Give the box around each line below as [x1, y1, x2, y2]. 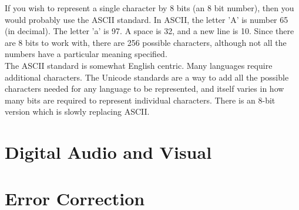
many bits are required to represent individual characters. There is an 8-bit [5, 94, 276, 106]
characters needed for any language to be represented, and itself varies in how [5, 82, 284, 95]
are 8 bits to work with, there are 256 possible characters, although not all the [5, 36, 287, 48]
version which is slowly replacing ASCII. [5, 105, 150, 118]
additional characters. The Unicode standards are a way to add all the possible [5, 71, 289, 83]
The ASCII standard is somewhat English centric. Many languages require [5, 59, 273, 71]
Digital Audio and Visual [5, 140, 212, 164]
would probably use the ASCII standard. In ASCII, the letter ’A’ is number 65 [5, 13, 288, 25]
